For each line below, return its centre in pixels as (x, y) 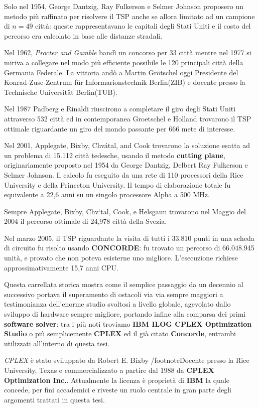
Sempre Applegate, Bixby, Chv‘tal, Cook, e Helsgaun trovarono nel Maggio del (125, 211)
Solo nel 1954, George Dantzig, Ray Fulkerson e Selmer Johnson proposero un (124, 6)
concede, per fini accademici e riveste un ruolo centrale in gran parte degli (118, 390)
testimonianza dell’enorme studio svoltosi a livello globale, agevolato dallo (117, 304)
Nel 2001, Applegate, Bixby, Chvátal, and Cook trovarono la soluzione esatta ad (127, 145)
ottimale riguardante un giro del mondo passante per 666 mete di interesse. (120, 128)
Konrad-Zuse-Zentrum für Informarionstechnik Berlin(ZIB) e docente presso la (125, 82)
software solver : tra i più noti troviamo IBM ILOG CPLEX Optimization (128, 323)
